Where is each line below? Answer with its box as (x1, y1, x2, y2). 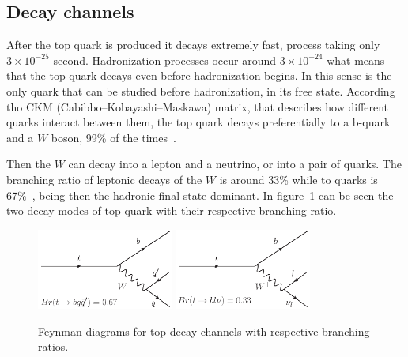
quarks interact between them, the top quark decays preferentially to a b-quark (6, 114, 391, 130)
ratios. (38, 338, 69, 355)
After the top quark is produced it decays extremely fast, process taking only (6, 36, 380, 53)
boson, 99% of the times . (51, 129, 176, 145)
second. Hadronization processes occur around (53, 51, 277, 68)
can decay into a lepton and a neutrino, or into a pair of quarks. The (68, 156, 402, 172)
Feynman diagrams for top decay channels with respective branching (38, 322, 370, 339)
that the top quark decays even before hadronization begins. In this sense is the (6, 67, 392, 84)
